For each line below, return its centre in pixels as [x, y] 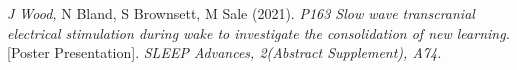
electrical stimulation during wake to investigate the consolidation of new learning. [258, 32]
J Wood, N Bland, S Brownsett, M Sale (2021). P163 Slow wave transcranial [241, 13]
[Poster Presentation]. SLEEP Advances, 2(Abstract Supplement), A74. [224, 52]
